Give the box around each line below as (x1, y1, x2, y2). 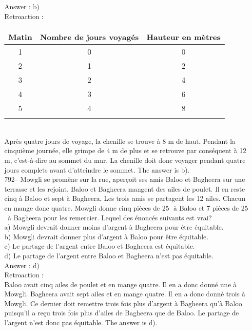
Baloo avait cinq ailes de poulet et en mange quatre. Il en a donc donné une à (4, 279, 237, 289)
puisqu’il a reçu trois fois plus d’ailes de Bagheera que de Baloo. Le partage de (4, 308, 239, 318)
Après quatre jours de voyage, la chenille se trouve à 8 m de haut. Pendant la (4, 136, 235, 146)
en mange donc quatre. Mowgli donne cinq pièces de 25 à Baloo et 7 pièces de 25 (4, 202, 248, 213)
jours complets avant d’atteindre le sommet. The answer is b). (4, 164, 190, 175)
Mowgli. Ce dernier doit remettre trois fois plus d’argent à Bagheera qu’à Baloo (4, 298, 242, 308)
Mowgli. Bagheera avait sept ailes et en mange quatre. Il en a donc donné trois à (4, 289, 245, 299)
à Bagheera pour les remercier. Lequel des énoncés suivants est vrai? (7, 212, 212, 222)
